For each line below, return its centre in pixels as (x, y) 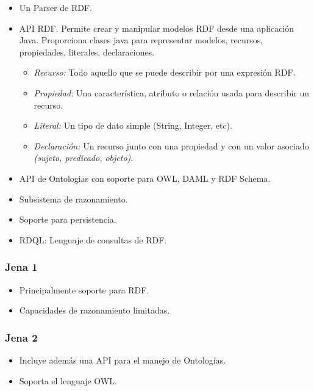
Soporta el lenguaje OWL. (68, 380)
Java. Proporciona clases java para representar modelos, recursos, (141, 40)
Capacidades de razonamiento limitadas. (95, 310)
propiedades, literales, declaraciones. (87, 52)
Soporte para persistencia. (68, 219)
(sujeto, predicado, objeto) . (84, 158)
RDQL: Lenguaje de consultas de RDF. (93, 239)
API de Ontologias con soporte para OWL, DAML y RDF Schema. (145, 178)
